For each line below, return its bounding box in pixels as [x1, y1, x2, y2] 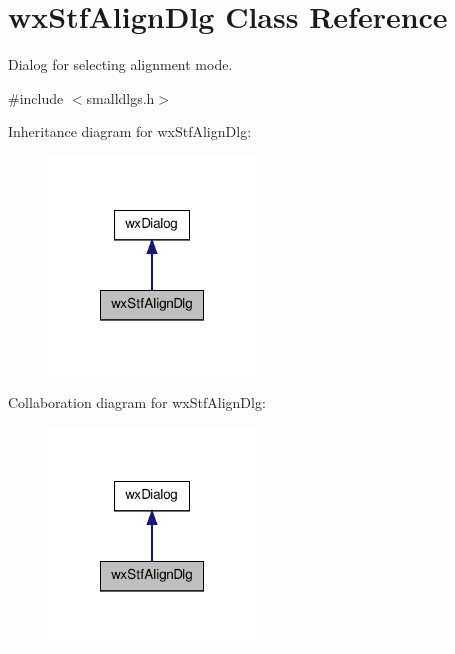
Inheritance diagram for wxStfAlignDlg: [8, 121, 252, 142]
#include [8, 87, 64, 108]
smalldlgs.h [86, 87, 155, 108]
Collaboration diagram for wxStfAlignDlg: [8, 392, 266, 413]
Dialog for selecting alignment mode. [8, 54, 233, 75]
